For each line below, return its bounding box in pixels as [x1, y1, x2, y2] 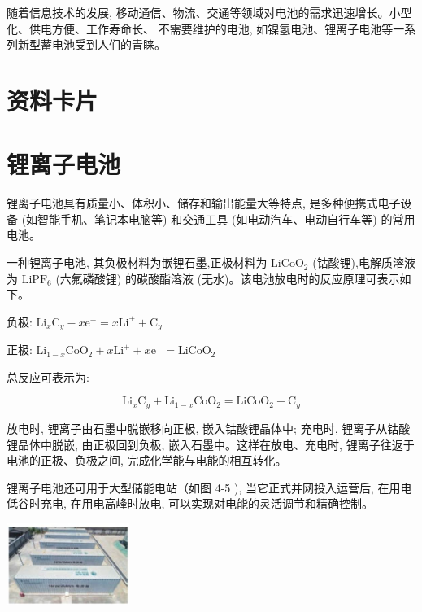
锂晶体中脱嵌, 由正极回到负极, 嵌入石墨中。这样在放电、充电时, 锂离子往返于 [7, 435, 415, 452]
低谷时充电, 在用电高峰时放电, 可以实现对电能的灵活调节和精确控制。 [7, 495, 374, 512]
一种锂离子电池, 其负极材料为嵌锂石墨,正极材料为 [7, 254, 268, 271]
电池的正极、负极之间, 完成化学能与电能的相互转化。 [7, 452, 287, 469]
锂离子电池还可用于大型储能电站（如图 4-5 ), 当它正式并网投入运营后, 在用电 [7, 479, 412, 496]
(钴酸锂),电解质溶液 [312, 254, 415, 271]
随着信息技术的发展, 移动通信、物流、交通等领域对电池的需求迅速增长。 [7, 4, 389, 20]
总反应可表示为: [7, 368, 89, 385]
